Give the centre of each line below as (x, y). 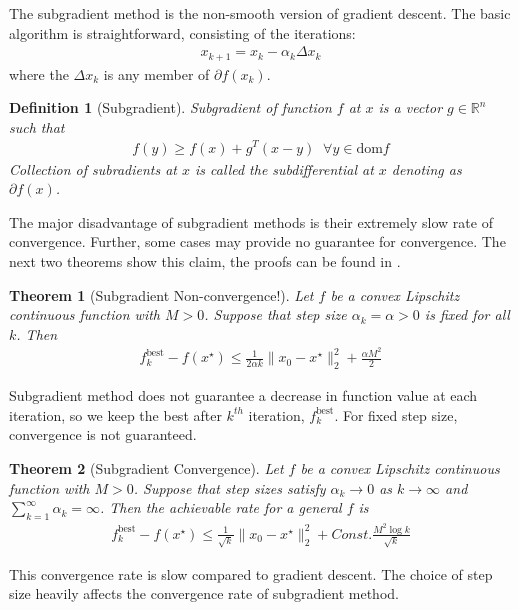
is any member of (156, 73)
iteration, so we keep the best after (115, 414)
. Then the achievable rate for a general (220, 507)
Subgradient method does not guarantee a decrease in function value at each (243, 395)
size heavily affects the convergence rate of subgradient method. (204, 593)
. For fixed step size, (396, 414)
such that (37, 126)
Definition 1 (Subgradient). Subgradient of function (170, 107)
